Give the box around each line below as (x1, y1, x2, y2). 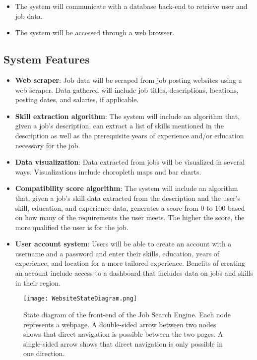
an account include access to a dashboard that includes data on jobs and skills (15, 268, 254, 278)
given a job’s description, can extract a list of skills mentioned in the (15, 120, 224, 131)
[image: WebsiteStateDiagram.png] (23, 295, 137, 302)
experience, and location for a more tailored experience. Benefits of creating (15, 258, 246, 268)
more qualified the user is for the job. (15, 222, 128, 232)
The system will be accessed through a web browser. (15, 27, 174, 38)
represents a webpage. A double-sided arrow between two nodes (23, 319, 216, 329)
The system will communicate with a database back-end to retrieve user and (15, 1, 248, 11)
